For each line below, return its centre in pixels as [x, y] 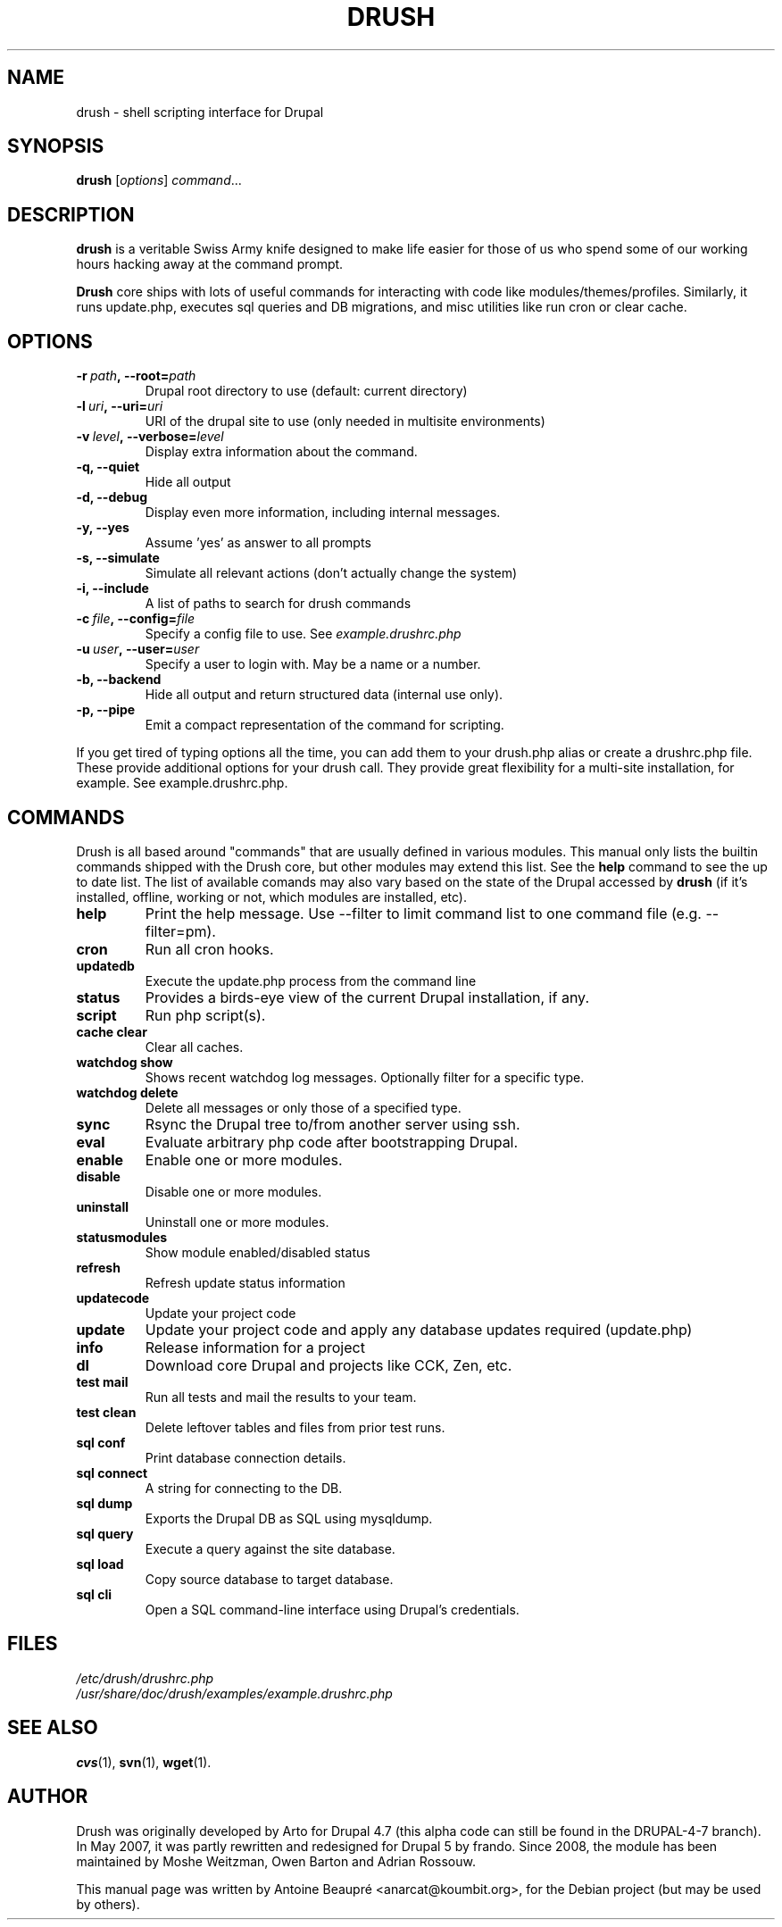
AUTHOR [48, 1797]
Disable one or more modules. [233, 1191]
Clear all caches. [194, 1047]
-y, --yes [103, 528]
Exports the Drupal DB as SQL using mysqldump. [289, 1518]
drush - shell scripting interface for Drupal [200, 112]
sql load [100, 1564]
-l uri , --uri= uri [120, 406]
